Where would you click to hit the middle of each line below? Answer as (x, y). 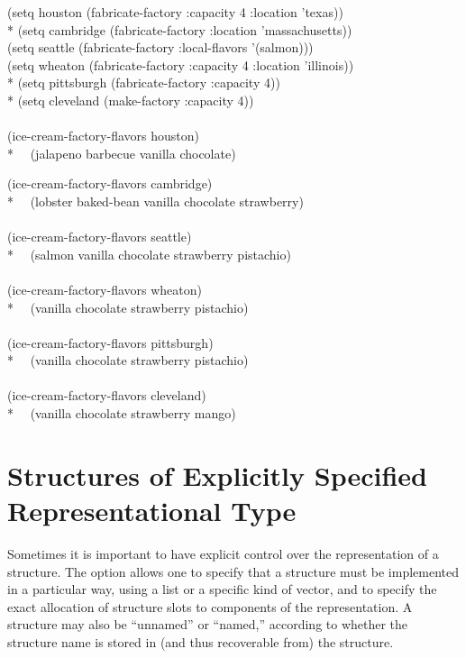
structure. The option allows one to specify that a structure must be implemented (233, 571)
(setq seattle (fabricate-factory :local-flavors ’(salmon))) (160, 47)
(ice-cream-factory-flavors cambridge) (110, 183)
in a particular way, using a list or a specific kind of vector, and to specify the (222, 589)
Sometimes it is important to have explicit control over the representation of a (223, 553)
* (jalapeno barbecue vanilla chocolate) (122, 153)
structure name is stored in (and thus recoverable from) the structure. (201, 641)
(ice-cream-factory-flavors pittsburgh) (110, 342)
